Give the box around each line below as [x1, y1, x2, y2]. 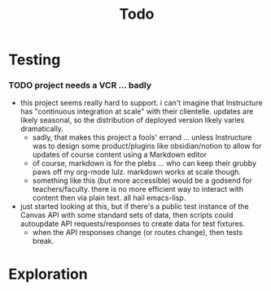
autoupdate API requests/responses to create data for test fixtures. [20, 219, 246, 228]
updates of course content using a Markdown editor [32, 150, 208, 159]
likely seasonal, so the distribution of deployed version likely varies [20, 115, 245, 125]
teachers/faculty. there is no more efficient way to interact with [32, 185, 244, 194]
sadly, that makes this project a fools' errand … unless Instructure [32, 132, 252, 142]
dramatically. [20, 124, 63, 134]
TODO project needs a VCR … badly [8, 80, 152, 91]
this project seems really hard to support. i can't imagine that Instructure [20, 98, 263, 108]
